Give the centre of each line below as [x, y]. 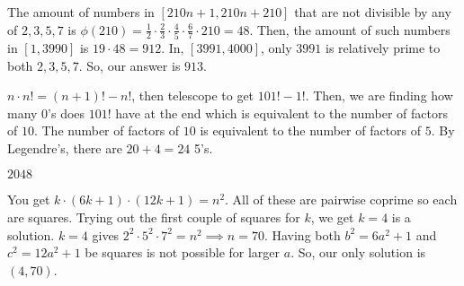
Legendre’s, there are [65, 147]
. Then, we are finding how [379, 95]
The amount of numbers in [81, 12]
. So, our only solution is [358, 252]
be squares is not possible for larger [183, 252]
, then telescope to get [193, 95]
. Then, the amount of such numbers [350, 29]
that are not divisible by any [373, 12]
